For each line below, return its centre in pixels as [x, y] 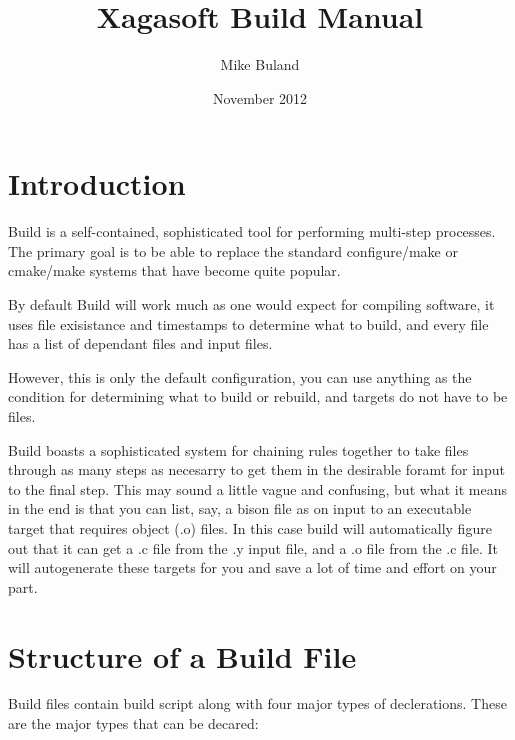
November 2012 [260, 97]
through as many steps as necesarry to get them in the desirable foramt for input [256, 469]
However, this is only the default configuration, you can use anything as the [240, 376]
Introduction [97, 183]
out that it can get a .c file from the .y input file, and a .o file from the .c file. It [253, 547]
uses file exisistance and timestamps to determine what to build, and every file [248, 323]
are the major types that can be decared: [133, 723]
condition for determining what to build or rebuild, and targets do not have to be [258, 396]
